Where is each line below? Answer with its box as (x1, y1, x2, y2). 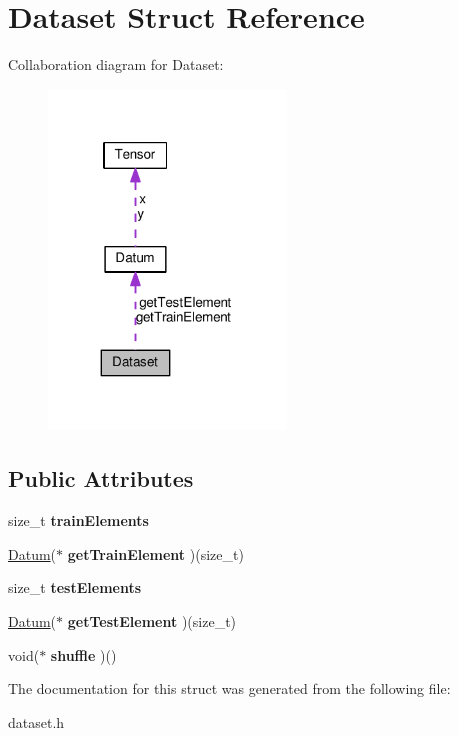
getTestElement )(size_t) (67, 610, 237, 631)
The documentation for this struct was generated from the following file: (8, 678, 451, 699)
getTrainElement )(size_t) (67, 543, 244, 564)
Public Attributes (8, 463, 194, 494)
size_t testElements (8, 577, 142, 598)
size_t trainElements (8, 510, 149, 531)
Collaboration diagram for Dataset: (8, 54, 224, 75)
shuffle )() (50, 644, 117, 665)
